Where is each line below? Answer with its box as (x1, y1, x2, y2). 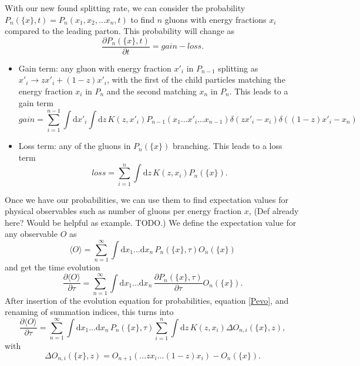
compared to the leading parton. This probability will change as (5, 25, 235, 37)
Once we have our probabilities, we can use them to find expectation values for (5, 193, 288, 205)
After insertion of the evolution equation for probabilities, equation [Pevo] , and (5, 294, 289, 306)
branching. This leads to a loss (172, 140, 282, 152)
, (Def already (248, 205, 299, 217)
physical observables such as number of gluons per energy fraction (5, 205, 242, 217)
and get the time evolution (5, 261, 100, 273)
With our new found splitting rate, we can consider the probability (5, 2, 245, 13)
